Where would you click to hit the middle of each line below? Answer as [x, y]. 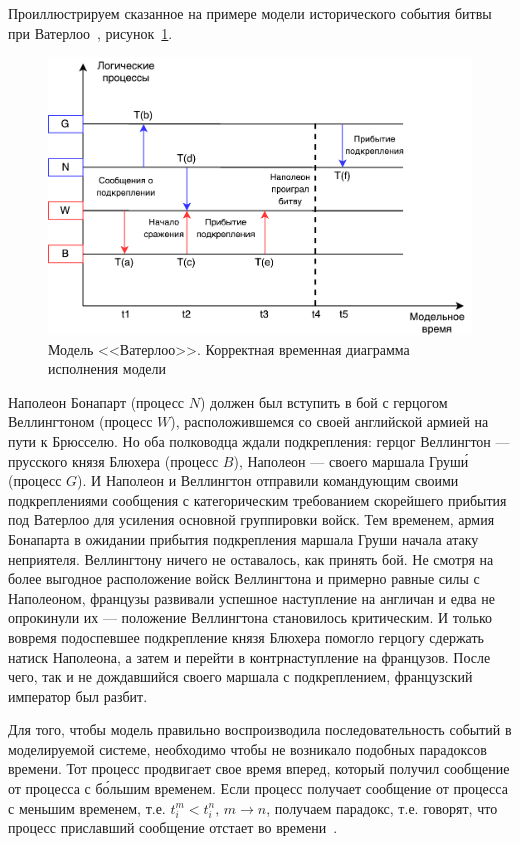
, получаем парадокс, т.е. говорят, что [382, 807]
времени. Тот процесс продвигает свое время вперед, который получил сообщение [259, 768]
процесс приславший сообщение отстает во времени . [173, 827]
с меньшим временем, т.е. [87, 807]
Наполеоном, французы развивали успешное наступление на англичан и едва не [251, 597]
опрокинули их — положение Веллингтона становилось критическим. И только [250, 617]
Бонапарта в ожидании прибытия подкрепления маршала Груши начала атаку [243, 538]
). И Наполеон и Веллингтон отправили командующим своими [268, 480]
